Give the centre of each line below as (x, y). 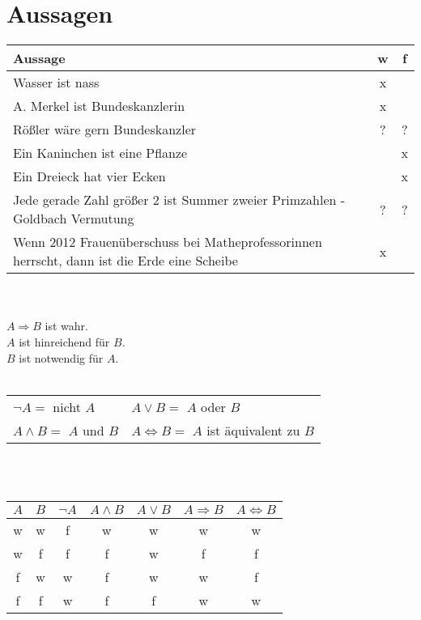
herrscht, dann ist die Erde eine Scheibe (125, 261)
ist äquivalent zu (253, 430)
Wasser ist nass (56, 83)
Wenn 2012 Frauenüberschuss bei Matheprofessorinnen (168, 242)
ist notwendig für (61, 357)
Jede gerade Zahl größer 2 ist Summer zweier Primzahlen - (179, 200)
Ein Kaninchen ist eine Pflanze (100, 153)
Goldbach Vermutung (74, 219)
